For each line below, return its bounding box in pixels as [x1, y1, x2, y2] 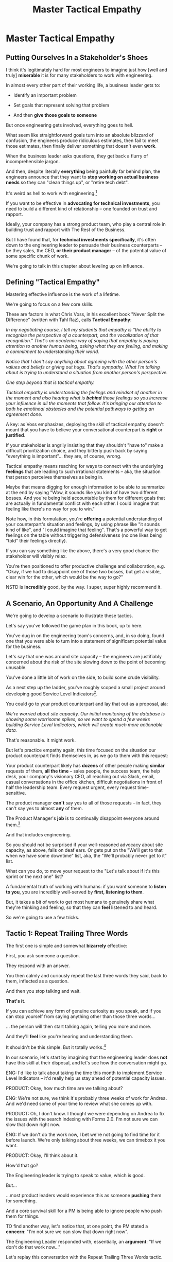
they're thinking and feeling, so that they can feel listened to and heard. [6, 904, 158, 910]
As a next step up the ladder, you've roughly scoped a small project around [6, 685, 165, 691]
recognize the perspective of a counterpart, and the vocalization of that [6, 332, 159, 338]
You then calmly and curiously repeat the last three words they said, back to [6, 973, 167, 979]
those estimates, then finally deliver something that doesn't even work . [6, 143, 157, 149]
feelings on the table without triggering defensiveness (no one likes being [6, 532, 162, 538]
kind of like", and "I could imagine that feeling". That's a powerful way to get [6, 527, 167, 533]
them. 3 [6, 820, 21, 828]
